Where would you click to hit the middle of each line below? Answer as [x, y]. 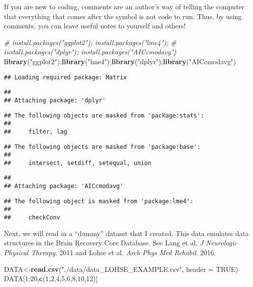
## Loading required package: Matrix [65, 77]
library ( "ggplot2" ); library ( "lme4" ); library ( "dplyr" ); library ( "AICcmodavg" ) [120, 61]
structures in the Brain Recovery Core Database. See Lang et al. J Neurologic [121, 243]
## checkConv [32, 218]
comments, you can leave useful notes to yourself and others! [95, 26]
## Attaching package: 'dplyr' [55, 100]
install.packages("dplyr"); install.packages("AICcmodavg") [90, 52]
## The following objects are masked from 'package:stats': [104, 115]
